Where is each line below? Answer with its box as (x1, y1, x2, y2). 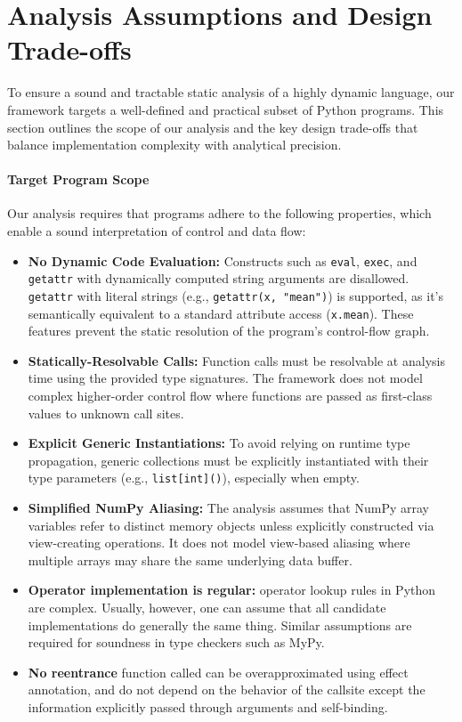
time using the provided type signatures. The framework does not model (28, 369, 423, 387)
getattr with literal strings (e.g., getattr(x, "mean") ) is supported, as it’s (28, 286, 443, 304)
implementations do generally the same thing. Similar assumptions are (28, 615, 412, 634)
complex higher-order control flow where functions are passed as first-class (28, 386, 433, 405)
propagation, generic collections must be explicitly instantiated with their (28, 450, 429, 469)
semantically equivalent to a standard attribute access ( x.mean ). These (28, 304, 414, 322)
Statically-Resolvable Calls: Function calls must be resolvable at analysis (28, 351, 445, 369)
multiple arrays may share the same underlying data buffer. (28, 550, 353, 569)
